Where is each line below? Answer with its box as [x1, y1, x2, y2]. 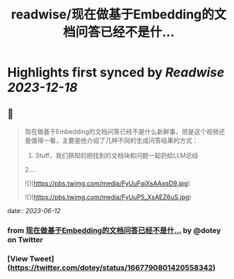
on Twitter [7, 234, 44, 244]
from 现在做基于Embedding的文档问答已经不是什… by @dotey [7, 225, 221, 235]
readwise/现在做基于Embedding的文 [11, 6, 227, 23]
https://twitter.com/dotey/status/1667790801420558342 [10, 263, 213, 273]
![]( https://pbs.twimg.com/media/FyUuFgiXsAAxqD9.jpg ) [24, 179, 191, 188]
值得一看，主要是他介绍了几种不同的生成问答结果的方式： [30, 136, 199, 144]
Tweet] [29, 254, 54, 263]
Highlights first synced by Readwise [7, 64, 225, 81]
